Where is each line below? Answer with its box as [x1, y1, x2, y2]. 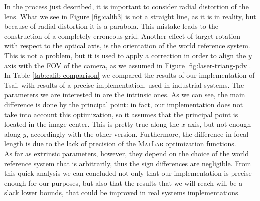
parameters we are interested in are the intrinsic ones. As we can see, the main [4, 89, 245, 100]
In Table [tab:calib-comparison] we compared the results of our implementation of [4, 70, 255, 80]
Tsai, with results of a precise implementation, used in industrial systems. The [4, 79, 244, 90]
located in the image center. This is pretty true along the [4, 119, 179, 129]
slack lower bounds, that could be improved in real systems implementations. [4, 187, 240, 198]
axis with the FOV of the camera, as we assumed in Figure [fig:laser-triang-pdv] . [4, 60, 251, 70]
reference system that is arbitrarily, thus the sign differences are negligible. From [4, 158, 251, 168]
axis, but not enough [187, 119, 251, 129]
